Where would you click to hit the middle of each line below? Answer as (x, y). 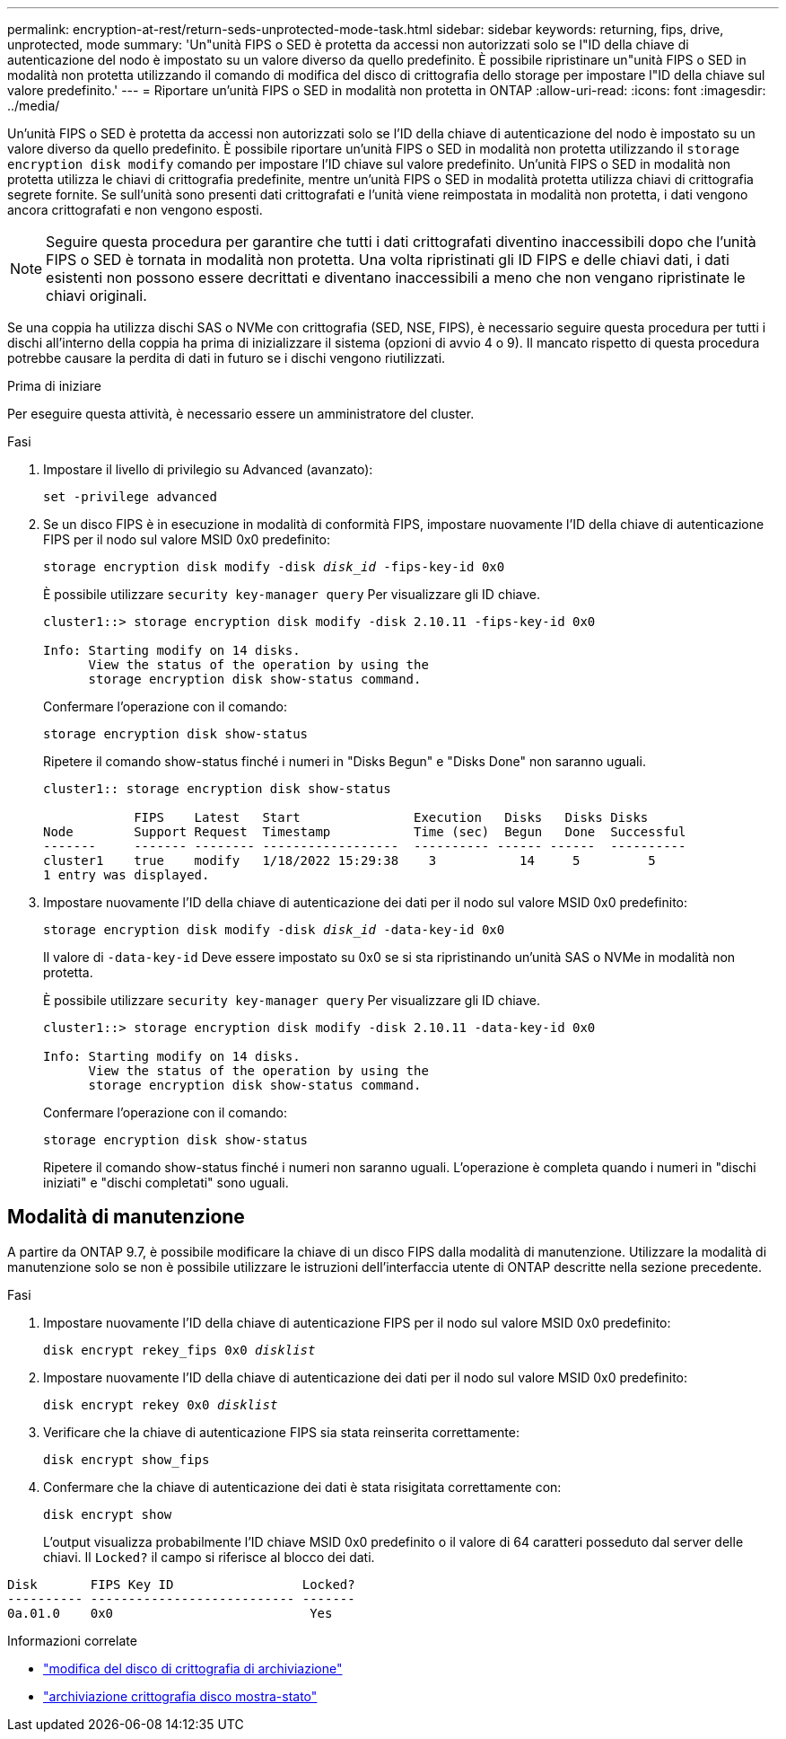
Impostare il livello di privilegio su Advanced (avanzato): (208, 469)
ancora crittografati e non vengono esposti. (135, 210)
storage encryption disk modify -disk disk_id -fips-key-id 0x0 (274, 567)
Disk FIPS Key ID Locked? (181, 1584)
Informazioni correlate (72, 1640)
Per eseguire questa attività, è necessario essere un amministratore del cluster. (241, 414)
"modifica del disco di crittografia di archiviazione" (193, 1668)
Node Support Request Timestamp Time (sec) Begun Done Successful (365, 832)
